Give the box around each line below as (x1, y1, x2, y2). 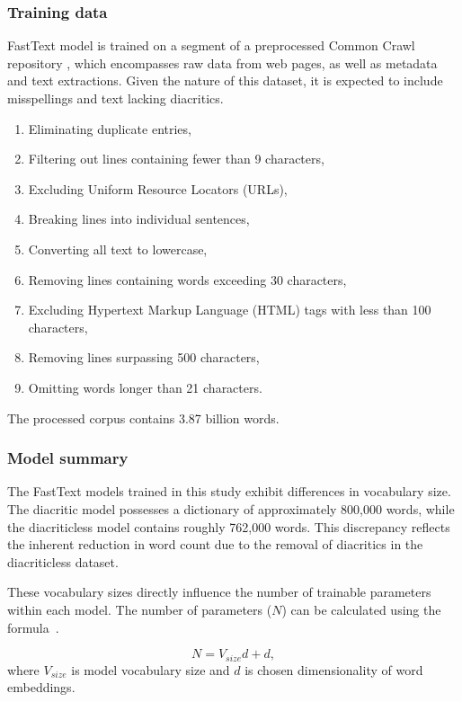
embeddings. (7, 678, 76, 697)
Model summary (7, 447, 129, 469)
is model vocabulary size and (71, 660, 230, 679)
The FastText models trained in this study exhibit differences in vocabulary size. (7, 482, 451, 501)
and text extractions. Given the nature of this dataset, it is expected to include (7, 71, 443, 90)
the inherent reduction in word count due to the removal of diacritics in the (7, 535, 423, 554)
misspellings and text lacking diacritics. (7, 89, 224, 107)
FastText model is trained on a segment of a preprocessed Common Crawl (7, 36, 415, 55)
